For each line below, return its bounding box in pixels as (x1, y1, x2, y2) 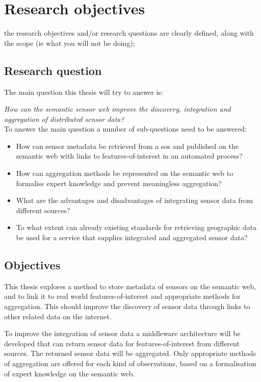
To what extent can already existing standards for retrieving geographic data (16, 222, 257, 233)
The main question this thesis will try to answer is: (4, 86, 164, 97)
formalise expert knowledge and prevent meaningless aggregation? (16, 177, 222, 188)
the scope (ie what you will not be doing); (4, 37, 135, 48)
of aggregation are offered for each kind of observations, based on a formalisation (4, 358, 256, 368)
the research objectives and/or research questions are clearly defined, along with (4, 28, 254, 38)
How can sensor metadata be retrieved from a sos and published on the (16, 140, 239, 151)
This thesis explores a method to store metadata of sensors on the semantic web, (4, 281, 256, 291)
